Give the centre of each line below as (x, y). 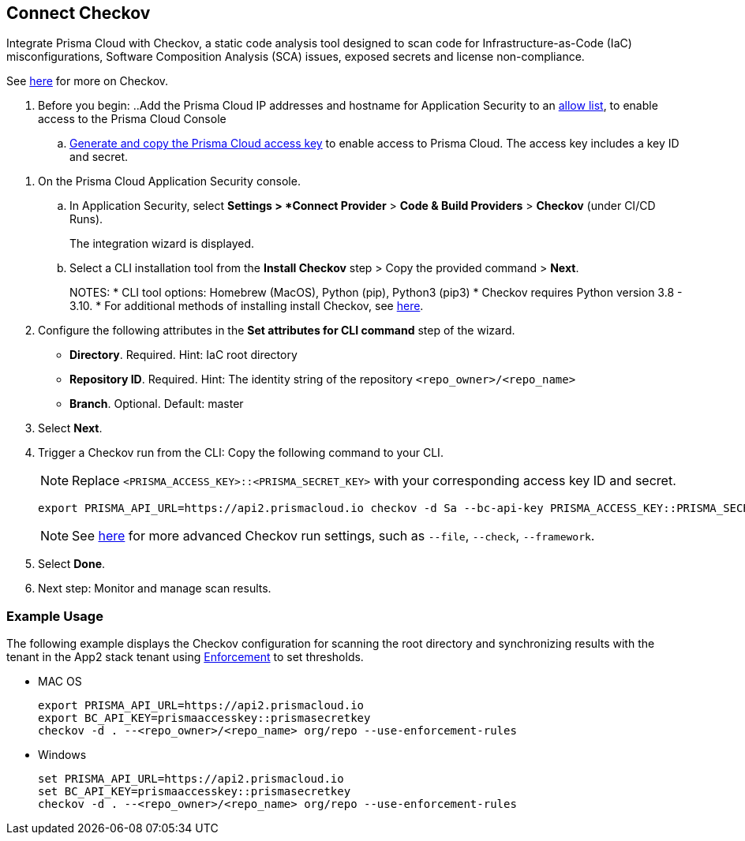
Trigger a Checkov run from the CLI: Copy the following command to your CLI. (241, 453)
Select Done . (72, 564)
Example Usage (55, 616)
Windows (62, 755)
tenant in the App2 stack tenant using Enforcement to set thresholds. (185, 657)
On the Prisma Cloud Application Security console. (169, 181)
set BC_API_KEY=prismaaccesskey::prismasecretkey (195, 792)
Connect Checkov (79, 13)
